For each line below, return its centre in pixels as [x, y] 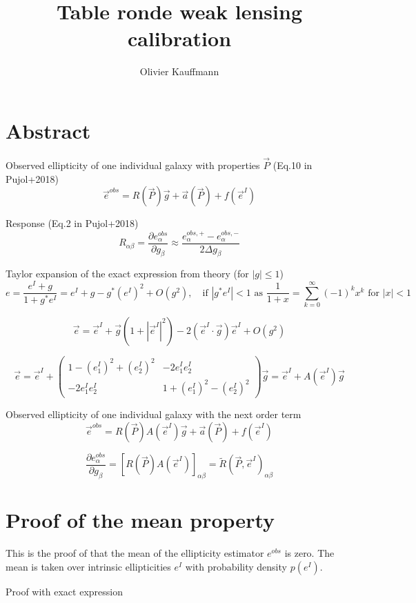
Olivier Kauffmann [179, 71]
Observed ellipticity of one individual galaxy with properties [133, 165]
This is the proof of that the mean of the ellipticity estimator [135, 553]
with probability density [236, 566]
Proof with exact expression [64, 591]
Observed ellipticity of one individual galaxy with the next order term [153, 414]
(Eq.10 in [293, 165]
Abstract [48, 130]
